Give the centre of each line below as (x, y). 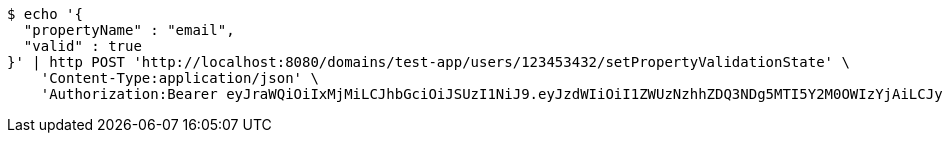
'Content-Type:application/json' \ (179, 78)
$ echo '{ (45, 14)
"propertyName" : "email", (129, 30)
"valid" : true (82, 46)
